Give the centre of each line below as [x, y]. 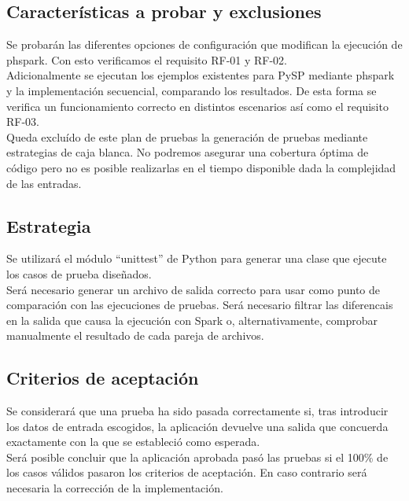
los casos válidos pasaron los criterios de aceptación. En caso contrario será [187, 472]
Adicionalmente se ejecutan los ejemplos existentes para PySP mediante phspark [201, 75]
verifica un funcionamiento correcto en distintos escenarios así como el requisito [197, 106]
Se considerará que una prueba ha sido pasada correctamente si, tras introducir [197, 411]
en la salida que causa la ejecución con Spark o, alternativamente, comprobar [192, 320]
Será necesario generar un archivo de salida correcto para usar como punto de [193, 289]
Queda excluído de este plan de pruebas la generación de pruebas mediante [187, 136]
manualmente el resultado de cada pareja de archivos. [135, 335]
